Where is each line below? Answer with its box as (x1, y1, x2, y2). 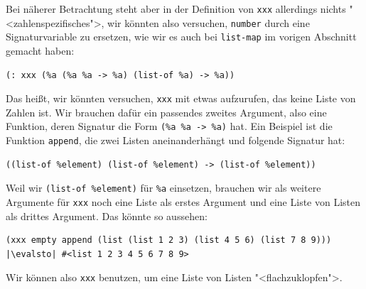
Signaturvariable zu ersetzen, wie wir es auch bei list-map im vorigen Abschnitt (6, 29, 357, 44)
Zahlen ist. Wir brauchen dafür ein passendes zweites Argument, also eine (6, 104, 327, 119)
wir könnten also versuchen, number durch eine (107, 15, 310, 30)
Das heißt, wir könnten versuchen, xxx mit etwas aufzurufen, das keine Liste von (6, 91, 356, 106)
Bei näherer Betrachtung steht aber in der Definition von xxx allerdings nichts (6, 1, 346, 16)
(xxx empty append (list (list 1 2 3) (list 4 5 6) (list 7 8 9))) (6, 235, 332, 246)
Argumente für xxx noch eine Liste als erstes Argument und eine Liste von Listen (6, 194, 361, 209)
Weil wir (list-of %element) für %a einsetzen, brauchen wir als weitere (6, 180, 321, 195)
